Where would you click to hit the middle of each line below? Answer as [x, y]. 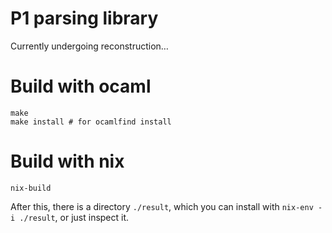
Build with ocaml [81, 86]
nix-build [31, 188]
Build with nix [67, 161]
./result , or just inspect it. [74, 217]
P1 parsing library [84, 18]
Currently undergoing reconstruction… [89, 46]
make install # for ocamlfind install [91, 122]
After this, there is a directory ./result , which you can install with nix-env [162, 206]
